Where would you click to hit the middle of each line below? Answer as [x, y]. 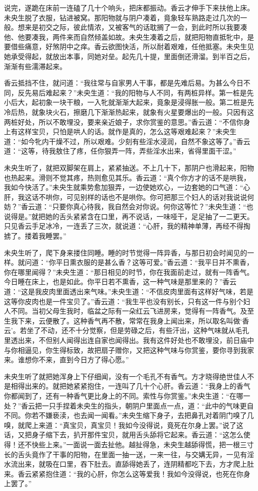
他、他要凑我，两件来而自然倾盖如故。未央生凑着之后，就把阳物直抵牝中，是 [129, 37]
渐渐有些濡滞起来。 [35, 66]
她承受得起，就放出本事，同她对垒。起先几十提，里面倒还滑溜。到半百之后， [129, 56]
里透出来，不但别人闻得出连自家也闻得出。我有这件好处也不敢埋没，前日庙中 [129, 340]
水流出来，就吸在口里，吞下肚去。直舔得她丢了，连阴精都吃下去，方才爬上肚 [129, 464]
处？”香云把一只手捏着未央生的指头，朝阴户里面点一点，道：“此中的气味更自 [129, 405]
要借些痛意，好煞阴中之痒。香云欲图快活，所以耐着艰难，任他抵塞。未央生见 [129, 46]
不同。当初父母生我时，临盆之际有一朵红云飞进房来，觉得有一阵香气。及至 [132, 311]
